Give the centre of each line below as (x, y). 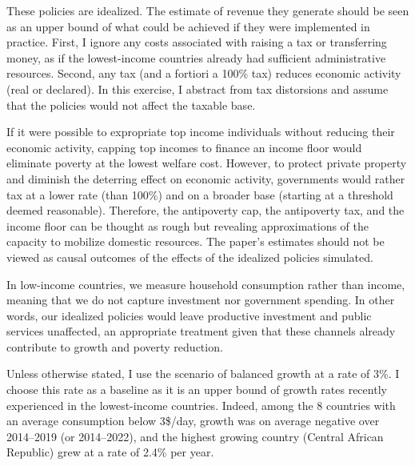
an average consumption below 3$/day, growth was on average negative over (193, 421)
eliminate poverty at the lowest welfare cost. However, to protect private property (207, 163)
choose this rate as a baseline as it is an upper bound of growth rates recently (197, 390)
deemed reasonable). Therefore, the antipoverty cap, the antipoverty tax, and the (206, 210)
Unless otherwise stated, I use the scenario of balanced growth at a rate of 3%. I (203, 374)
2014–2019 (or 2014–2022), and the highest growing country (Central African (195, 436)
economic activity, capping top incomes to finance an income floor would (184, 147)
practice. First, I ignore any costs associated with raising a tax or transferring (197, 42)
